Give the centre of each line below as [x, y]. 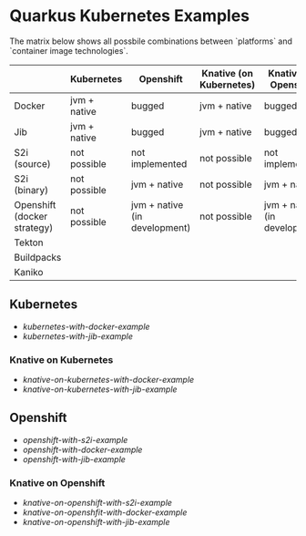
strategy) [34, 227]
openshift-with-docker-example [82, 449]
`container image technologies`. [69, 50]
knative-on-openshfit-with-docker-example [105, 512]
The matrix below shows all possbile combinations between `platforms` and [151, 41]
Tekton [29, 242]
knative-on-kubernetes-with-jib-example [100, 389]
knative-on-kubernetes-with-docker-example [108, 380]
